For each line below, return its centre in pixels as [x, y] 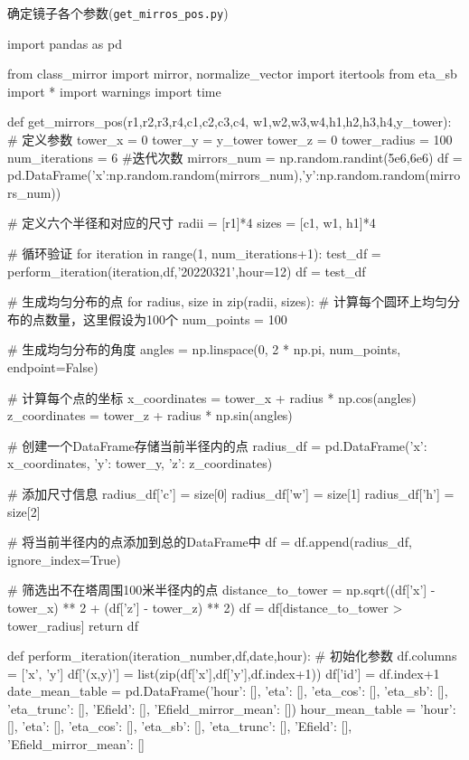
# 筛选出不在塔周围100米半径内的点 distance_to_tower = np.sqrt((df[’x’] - [221, 590]
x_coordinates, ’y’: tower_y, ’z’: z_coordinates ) [140, 463]
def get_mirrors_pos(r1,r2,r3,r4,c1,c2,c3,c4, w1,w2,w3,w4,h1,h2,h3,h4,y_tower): [230, 122]
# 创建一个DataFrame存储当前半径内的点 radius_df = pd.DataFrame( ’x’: [217, 445]
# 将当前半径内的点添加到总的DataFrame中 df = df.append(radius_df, [210, 542]
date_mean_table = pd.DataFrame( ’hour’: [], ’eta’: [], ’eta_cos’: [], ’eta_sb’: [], [228, 691]
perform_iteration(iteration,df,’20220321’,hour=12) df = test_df [187, 271]
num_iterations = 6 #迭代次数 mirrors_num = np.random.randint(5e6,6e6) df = [235, 157]
